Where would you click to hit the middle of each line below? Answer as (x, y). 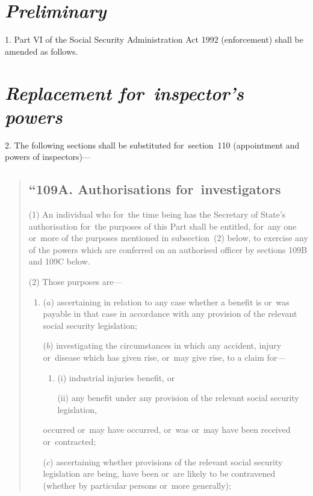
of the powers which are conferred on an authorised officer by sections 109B (168, 249)
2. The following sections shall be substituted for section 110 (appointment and (152, 145)
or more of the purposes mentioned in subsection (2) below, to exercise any (168, 238)
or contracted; (70, 441)
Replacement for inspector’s (124, 93)
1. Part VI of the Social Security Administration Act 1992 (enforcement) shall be (154, 39)
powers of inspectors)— (48, 157)
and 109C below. (59, 261)
